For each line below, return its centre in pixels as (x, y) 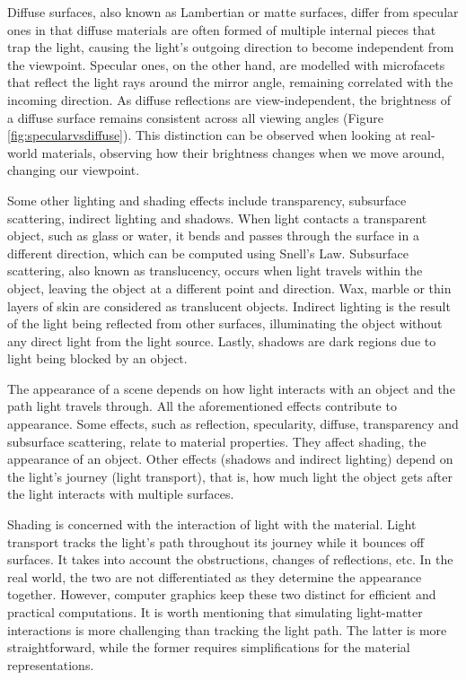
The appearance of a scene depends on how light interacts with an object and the (231, 388)
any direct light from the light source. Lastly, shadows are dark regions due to (222, 340)
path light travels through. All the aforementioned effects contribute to (202, 406)
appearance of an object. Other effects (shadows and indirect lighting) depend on (230, 459)
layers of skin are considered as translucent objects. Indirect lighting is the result (229, 305)
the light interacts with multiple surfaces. (121, 494)
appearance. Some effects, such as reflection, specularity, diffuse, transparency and (233, 424)
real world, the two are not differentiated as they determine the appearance (215, 576)
